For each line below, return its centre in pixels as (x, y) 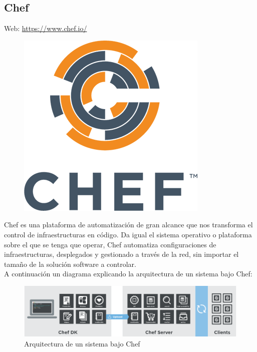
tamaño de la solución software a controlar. (70, 264)
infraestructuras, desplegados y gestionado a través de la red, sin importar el (121, 254)
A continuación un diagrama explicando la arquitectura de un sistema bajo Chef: (128, 274)
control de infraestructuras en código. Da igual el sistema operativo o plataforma (128, 234)
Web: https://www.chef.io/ (46, 28)
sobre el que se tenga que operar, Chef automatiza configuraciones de (110, 244)
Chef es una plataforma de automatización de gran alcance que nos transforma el (128, 225)
